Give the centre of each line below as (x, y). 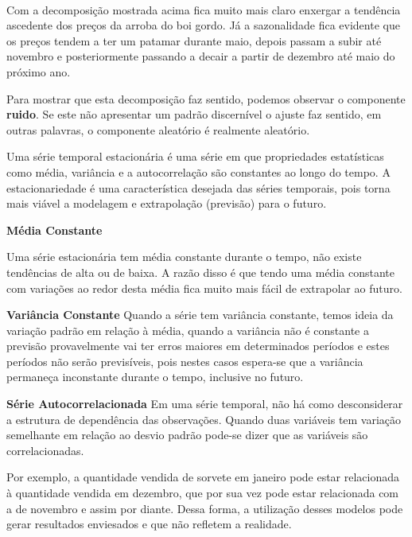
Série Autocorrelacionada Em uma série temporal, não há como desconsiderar (205, 404)
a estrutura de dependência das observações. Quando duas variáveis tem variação (204, 419)
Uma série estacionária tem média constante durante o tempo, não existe (184, 257)
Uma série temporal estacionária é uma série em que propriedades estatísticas (195, 156)
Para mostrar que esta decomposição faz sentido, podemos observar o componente (206, 98)
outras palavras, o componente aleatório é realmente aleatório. (158, 129)
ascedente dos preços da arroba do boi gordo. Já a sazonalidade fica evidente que (203, 25)
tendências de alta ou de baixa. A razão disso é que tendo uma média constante (200, 272)
